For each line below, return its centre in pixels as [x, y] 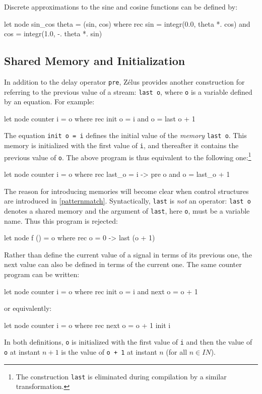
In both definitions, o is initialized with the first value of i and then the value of [128, 342]
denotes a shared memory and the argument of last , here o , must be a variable [127, 210]
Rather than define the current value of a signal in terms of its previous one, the [128, 254]
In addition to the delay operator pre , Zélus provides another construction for [124, 81]
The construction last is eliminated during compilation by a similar [121, 376]
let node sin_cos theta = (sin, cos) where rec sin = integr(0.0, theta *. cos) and [127, 23]
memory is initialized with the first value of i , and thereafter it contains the [121, 145]
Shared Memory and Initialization [95, 61]
